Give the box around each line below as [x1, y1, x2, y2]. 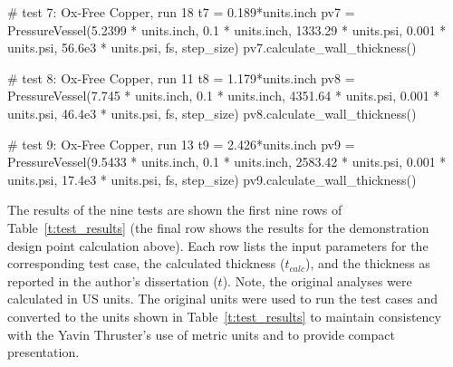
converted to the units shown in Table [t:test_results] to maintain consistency [7, 306, 441, 325]
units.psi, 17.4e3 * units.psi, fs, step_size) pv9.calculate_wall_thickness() [7, 169, 417, 188]
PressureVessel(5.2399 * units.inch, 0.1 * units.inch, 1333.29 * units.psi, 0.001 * [7, 20, 447, 39]
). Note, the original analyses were [222, 271, 412, 290]
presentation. [7, 343, 80, 362]
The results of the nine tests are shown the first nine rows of [7, 200, 342, 219]
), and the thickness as [304, 254, 430, 273]
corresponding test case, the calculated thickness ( [7, 254, 285, 273]
